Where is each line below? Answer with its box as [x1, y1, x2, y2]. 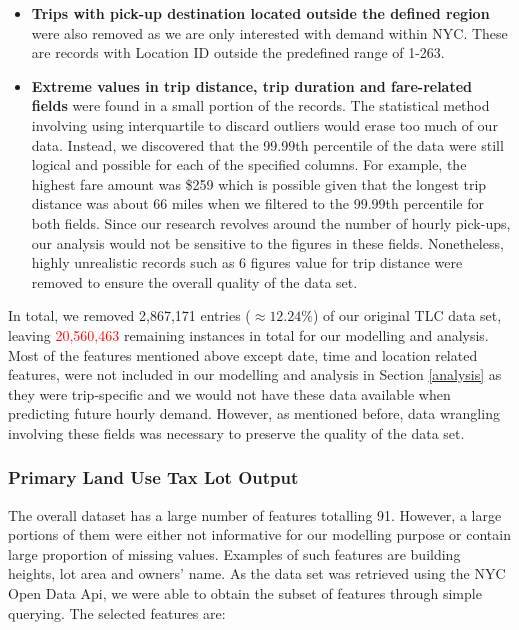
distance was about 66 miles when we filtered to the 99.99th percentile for [31, 193, 484, 214]
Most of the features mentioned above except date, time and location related [8, 344, 478, 365]
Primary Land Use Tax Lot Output [8, 465, 299, 490]
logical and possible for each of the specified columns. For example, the [31, 154, 467, 175]
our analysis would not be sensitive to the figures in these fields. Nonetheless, [31, 232, 504, 253]
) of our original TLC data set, [312, 305, 502, 326]
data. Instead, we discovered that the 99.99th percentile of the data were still [31, 134, 504, 155]
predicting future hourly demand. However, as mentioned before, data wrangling [8, 403, 500, 424]
